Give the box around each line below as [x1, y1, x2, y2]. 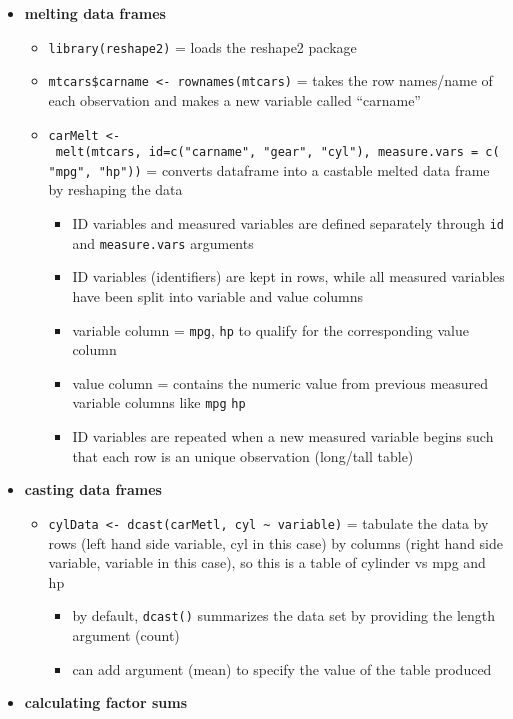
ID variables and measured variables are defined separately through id [72, 213, 504, 234]
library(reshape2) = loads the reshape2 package [48, 36, 357, 57]
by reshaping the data [48, 179, 183, 200]
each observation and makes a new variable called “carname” [48, 89, 421, 110]
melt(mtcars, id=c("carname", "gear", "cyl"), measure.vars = [55, 145, 479, 160]
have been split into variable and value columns [72, 285, 364, 306]
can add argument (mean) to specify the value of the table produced [72, 658, 492, 679]
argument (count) [72, 624, 180, 645]
